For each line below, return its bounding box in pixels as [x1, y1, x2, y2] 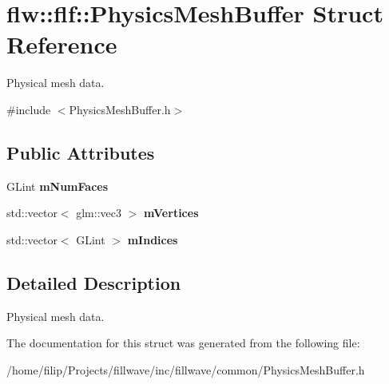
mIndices [127, 231, 178, 247]
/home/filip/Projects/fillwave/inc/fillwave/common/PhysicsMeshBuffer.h [6, 361, 365, 378]
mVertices [143, 204, 199, 221]
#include [6, 101, 51, 117]
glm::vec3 [76, 204, 121, 221]
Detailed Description [6, 270, 181, 295]
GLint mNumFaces [6, 177, 109, 194]
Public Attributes [6, 140, 155, 164]
